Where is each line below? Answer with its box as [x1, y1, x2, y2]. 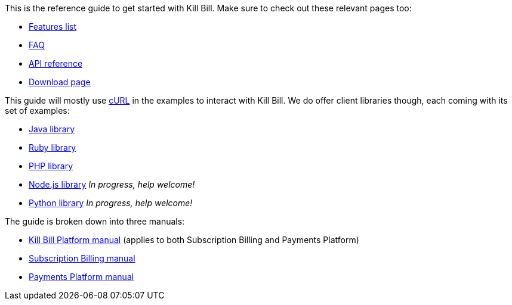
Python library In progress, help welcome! [29, 198, 193, 208]
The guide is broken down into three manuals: [5, 216, 185, 226]
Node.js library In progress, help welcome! [29, 179, 195, 189]
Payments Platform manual [29, 272, 134, 282]
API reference [29, 58, 83, 69]
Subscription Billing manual [29, 253, 135, 263]
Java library [29, 124, 75, 134]
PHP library [29, 161, 73, 171]
